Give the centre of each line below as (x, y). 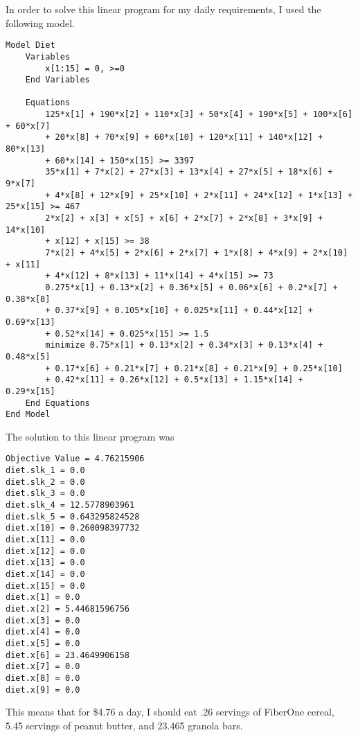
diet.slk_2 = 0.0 (45, 482)
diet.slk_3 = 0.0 (45, 494)
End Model (28, 415)
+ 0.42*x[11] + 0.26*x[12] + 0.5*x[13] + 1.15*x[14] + (174, 380)
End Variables (57, 80)
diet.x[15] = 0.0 (45, 586)
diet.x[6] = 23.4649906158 (68, 655)
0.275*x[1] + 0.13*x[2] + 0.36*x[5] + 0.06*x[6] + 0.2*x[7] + (191, 287)
